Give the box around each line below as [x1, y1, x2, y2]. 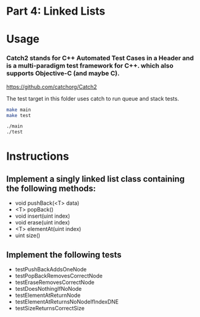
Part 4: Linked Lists [6, 4, 106, 18]
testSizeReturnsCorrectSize [15, 304, 85, 312]
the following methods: [6, 183, 96, 193]
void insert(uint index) [15, 212, 71, 220]
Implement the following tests [6, 249, 122, 260]
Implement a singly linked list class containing [6, 174, 185, 184]
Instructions [6, 149, 69, 163]
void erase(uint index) [15, 219, 70, 226]
